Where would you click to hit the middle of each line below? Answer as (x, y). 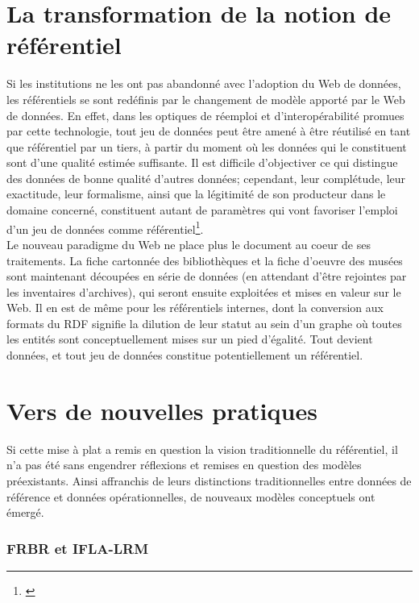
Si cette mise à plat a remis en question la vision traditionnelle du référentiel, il (202, 449)
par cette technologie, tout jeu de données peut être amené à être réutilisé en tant (209, 131)
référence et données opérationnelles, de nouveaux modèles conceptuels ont (191, 496)
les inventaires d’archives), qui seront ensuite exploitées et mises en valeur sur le (204, 291)
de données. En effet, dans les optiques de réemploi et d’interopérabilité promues (205, 115)
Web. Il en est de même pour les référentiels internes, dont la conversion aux (195, 308)
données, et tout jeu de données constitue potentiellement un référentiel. (185, 355)
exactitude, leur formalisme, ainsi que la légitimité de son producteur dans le (196, 194)
